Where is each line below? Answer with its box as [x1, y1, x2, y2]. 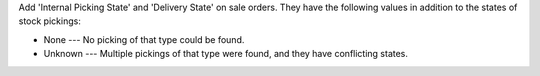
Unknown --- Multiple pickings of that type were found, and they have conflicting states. [43, 48, 409, 60]
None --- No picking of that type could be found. [43, 33, 245, 45]
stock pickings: [18, 15, 82, 27]
